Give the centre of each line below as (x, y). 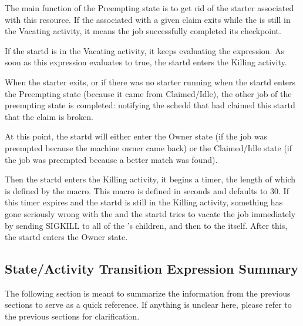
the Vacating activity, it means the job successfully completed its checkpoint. (143, 31)
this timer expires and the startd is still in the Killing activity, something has (144, 202)
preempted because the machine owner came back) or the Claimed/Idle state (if (149, 147)
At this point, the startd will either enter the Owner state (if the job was (136, 136)
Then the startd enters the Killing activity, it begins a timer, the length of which (150, 179)
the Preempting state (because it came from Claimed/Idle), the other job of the (148, 93)
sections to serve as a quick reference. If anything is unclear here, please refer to (148, 305)
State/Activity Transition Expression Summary (152, 269)
